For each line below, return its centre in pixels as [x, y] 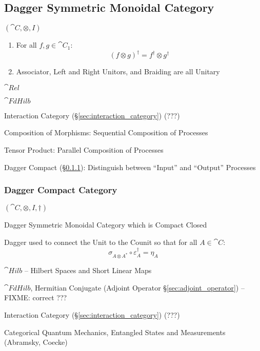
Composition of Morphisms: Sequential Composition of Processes [106, 132]
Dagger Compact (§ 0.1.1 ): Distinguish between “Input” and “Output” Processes [130, 167]
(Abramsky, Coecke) [36, 342]
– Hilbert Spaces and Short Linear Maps [88, 270]
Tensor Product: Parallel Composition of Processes [84, 150]
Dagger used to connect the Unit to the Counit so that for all [101, 242]
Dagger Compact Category [61, 190]
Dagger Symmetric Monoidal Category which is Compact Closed [106, 225]
